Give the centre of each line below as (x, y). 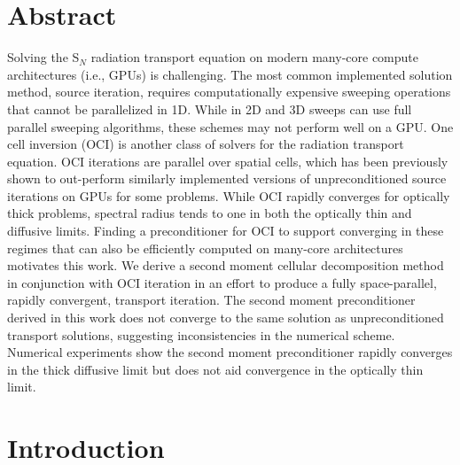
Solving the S (43, 57)
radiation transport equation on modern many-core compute (254, 57)
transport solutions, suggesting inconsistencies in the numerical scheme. (201, 334)
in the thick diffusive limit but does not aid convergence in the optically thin (215, 369)
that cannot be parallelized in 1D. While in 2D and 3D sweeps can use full (210, 108)
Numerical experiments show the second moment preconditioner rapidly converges (230, 352)
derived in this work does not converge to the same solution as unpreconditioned (226, 318)
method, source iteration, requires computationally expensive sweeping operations (229, 92)
